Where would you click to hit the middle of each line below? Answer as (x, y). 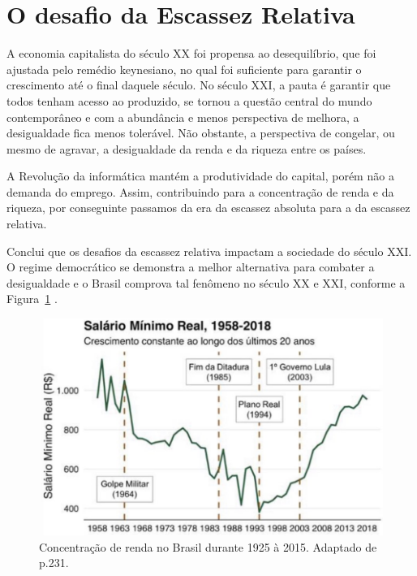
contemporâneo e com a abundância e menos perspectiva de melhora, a (183, 117)
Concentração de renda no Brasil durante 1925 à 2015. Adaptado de (208, 546)
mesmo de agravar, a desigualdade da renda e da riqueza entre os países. (187, 148)
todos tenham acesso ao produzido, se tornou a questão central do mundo (189, 100)
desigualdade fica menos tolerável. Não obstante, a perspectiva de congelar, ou (201, 133)
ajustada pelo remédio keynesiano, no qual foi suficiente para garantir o (184, 69)
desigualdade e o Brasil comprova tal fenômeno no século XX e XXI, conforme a (206, 282)
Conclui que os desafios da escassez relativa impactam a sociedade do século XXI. (209, 251)
